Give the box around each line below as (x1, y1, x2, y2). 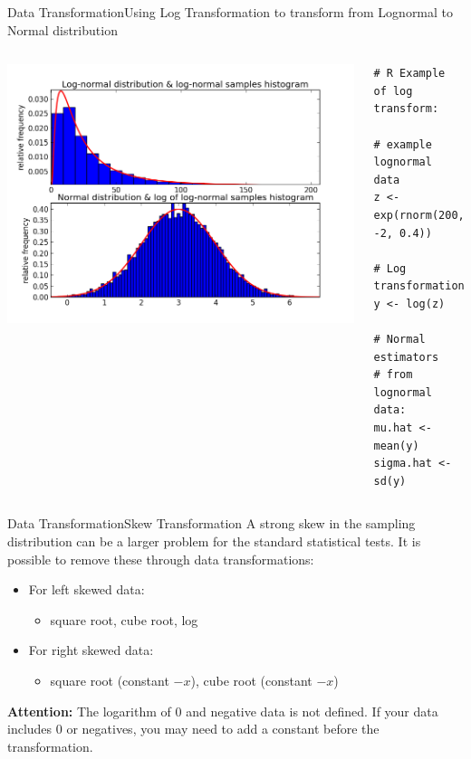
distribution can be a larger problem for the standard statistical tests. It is (7, 532, 421, 551)
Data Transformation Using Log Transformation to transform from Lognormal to (7, 3, 454, 21)
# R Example (373, 67, 446, 81)
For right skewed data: (28, 640, 154, 659)
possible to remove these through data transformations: (7, 549, 314, 568)
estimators (373, 350, 439, 364)
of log (373, 84, 413, 98)
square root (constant (50, 671, 169, 689)
